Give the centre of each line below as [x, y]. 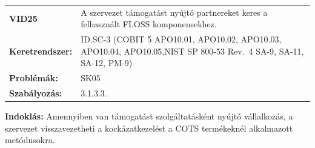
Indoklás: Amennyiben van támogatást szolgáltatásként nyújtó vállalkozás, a [149, 116]
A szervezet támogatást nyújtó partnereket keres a [174, 12]
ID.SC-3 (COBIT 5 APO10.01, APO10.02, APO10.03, [181, 39]
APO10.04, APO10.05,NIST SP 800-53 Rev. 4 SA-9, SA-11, [192, 51]
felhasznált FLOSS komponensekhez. [149, 24]
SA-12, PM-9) [107, 63]
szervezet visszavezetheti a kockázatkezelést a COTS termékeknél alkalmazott [149, 128]
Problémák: [34, 78]
